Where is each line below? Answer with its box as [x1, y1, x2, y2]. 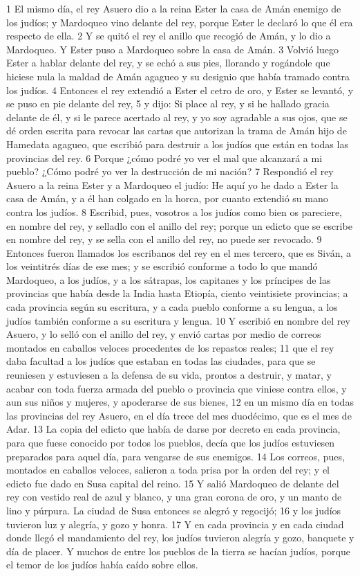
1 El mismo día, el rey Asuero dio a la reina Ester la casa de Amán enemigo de [6, 1, 341, 15]
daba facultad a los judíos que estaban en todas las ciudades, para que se [6, 354, 316, 368]
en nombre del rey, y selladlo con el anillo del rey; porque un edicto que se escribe [6, 218, 352, 233]
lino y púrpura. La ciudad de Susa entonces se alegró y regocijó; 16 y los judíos [6, 503, 341, 517]
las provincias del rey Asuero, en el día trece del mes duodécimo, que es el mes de [6, 408, 352, 422]
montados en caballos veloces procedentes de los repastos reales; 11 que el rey [6, 340, 334, 354]
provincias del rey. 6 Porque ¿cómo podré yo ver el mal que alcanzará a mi [6, 150, 323, 165]
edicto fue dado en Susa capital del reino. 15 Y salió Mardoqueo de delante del [6, 476, 339, 490]
